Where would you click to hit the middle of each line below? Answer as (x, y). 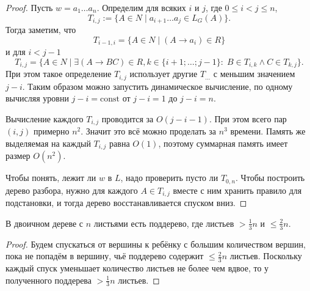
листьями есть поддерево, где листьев (164, 223)
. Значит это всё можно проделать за (149, 131)
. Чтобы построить (270, 178)
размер (18, 156)
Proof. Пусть (29, 7)
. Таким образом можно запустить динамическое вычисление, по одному (157, 86)
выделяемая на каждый (48, 143)
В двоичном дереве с (45, 223)
